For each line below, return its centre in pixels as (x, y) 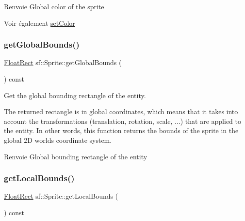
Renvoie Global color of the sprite (54, 6)
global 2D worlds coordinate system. (58, 140)
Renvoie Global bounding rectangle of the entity (76, 156)
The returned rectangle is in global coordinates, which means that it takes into (121, 111)
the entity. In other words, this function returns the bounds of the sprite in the (121, 130)
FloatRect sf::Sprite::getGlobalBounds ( (63, 62)
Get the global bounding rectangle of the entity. (75, 95)
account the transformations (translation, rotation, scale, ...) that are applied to (122, 121)
